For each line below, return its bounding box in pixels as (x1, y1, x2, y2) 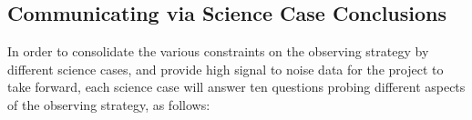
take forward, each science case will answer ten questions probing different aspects (7, 77, 466, 96)
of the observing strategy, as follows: (7, 95, 210, 114)
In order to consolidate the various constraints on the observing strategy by (7, 42, 429, 61)
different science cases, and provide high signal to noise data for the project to (7, 59, 444, 78)
